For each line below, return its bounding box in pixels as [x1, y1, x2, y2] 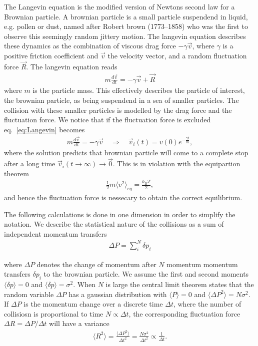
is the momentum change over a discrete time [23, 299, 163, 309]
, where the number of [173, 299, 241, 309]
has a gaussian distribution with [68, 289, 167, 299]
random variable [4, 289, 54, 299]
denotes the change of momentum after [36, 259, 156, 269]
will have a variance [49, 318, 109, 329]
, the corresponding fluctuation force [128, 308, 240, 319]
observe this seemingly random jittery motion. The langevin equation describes [4, 30, 246, 41]
